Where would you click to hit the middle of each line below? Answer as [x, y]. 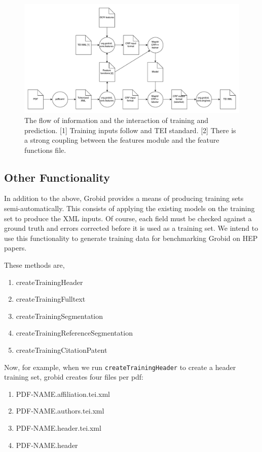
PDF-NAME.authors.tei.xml [60, 411]
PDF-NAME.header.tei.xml [59, 428]
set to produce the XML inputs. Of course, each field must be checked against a [128, 218]
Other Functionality [57, 177]
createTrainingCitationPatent [62, 350]
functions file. [45, 150]
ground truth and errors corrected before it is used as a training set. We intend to [131, 228]
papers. [15, 248]
